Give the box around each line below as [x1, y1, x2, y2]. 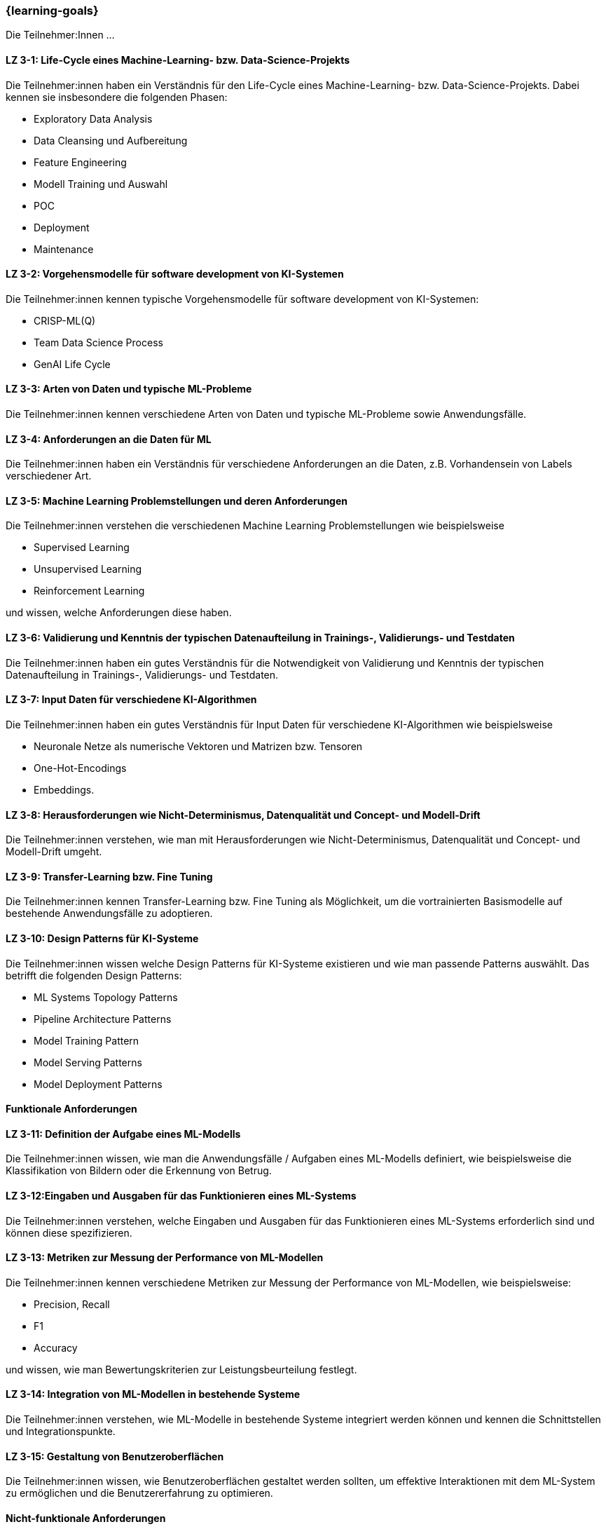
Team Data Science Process [34, 336, 163, 348]
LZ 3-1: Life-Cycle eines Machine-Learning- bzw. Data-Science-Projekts [6, 53, 350, 66]
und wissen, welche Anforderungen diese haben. [6, 606, 232, 619]
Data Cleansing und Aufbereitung [34, 134, 188, 147]
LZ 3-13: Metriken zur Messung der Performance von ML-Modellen [6, 1251, 324, 1264]
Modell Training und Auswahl [34, 177, 168, 190]
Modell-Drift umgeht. [6, 845, 102, 858]
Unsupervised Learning [34, 563, 142, 576]
